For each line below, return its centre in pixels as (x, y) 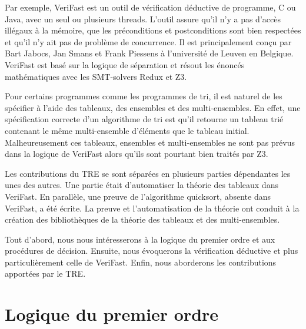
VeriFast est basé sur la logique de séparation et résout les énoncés (125, 64)
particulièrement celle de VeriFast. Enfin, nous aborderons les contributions (141, 262)
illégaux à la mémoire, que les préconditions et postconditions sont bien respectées (153, 30)
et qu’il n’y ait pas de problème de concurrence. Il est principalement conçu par (148, 41)
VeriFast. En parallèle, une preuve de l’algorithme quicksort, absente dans (138, 196)
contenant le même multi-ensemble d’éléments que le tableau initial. (127, 130)
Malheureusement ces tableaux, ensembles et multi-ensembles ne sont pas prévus (150, 142)
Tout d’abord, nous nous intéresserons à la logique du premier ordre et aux (140, 239)
